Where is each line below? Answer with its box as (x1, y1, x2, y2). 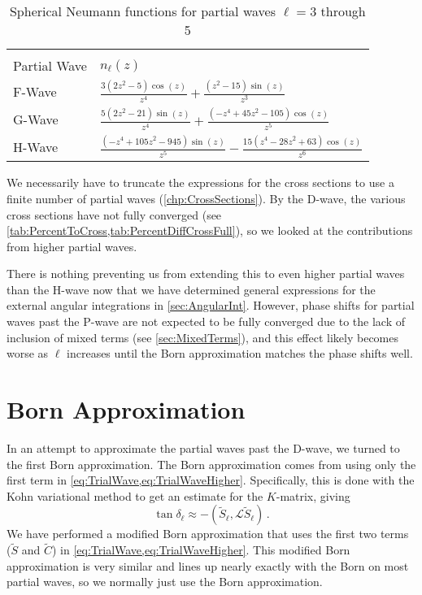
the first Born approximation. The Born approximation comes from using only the (7, 455, 416, 472)
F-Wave (13, 81, 57, 101)
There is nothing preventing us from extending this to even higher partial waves (7, 265, 405, 282)
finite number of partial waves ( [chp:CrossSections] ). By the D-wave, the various (7, 189, 406, 206)
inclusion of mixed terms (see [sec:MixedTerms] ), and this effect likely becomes (7, 328, 399, 345)
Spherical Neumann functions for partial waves (9, 2, 276, 20)
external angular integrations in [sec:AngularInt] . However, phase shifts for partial (7, 297, 415, 314)
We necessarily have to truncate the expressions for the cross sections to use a (7, 174, 394, 191)
